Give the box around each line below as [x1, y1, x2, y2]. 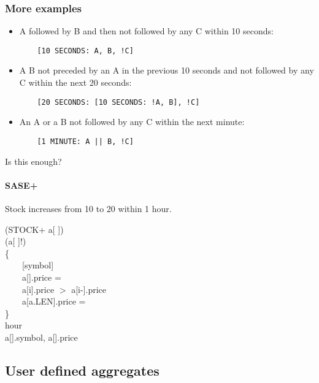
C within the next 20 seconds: [19, 76, 132, 89]
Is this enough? [5, 154, 62, 167]
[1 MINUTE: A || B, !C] [37, 137, 134, 146]
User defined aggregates [5, 360, 159, 379]
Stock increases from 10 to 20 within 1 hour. [5, 202, 172, 214]
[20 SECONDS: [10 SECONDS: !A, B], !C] [37, 97, 200, 107]
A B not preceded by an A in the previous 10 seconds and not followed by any [19, 64, 314, 77]
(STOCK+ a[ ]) [5, 222, 64, 235]
